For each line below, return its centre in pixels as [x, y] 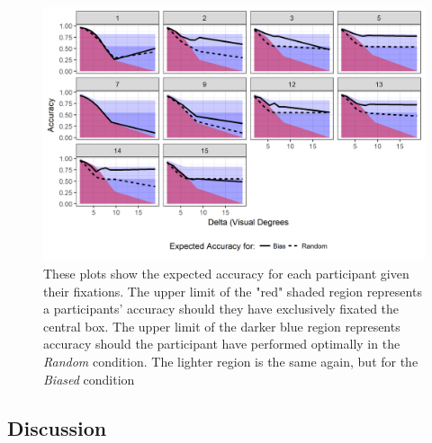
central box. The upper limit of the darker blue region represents [222, 326]
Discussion [57, 427]
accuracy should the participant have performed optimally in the [222, 344]
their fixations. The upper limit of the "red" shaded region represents [233, 291]
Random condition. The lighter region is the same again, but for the [231, 361]
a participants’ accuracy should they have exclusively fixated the [221, 309]
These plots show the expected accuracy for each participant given [226, 273]
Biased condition [89, 379]
